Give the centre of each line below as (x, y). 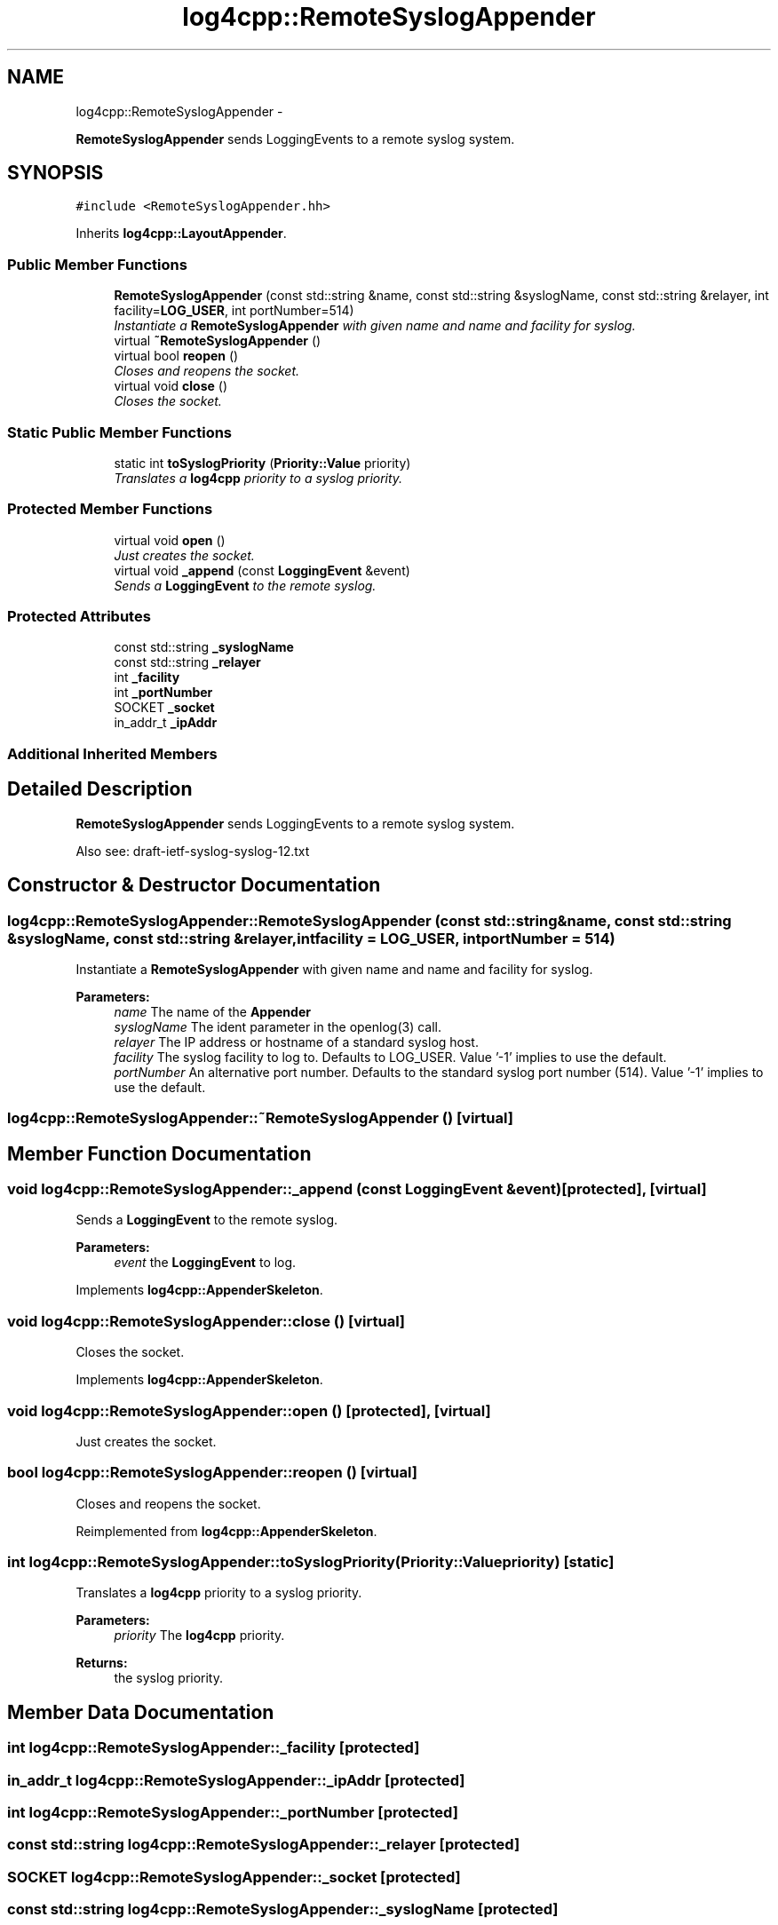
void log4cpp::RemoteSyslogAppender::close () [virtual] (206, 1321)
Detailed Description (100, 789)
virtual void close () (171, 386)
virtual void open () (170, 540)
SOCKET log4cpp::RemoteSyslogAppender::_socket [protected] (234, 1877)
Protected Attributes (79, 617)
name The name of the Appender (212, 1011)
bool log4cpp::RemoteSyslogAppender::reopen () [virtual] (212, 1473)
